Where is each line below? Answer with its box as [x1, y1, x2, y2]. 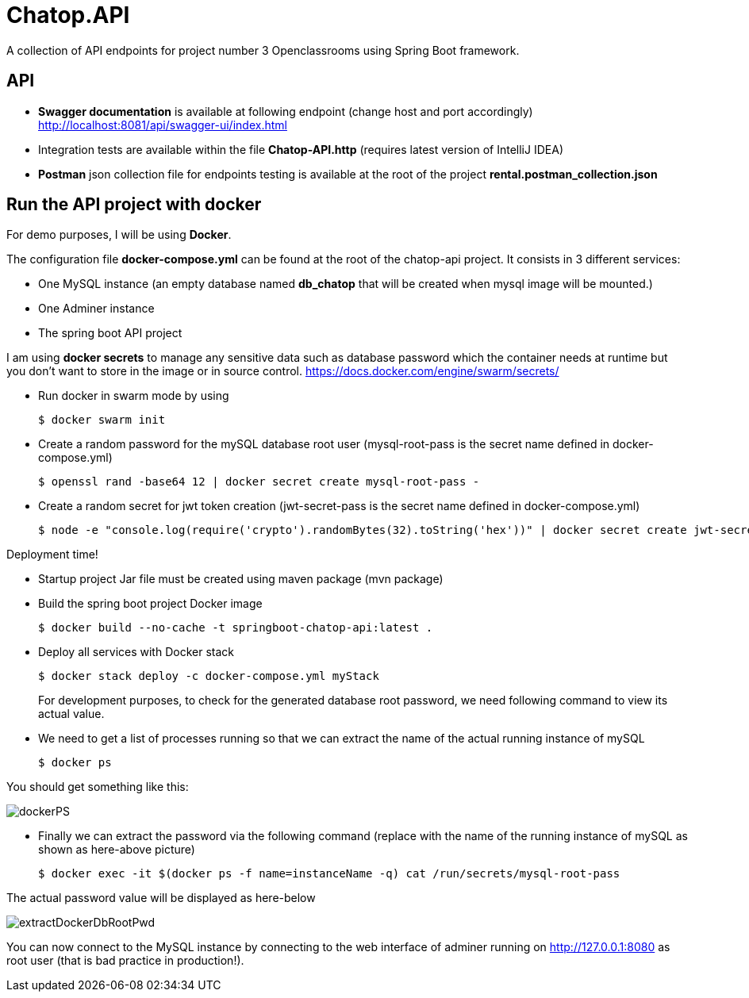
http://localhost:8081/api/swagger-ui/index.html [38, 117, 287, 132]
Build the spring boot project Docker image [38, 597, 263, 611]
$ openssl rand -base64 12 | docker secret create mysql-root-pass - [38, 475, 480, 489]
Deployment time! [6, 547, 98, 562]
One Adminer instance [38, 301, 155, 316]
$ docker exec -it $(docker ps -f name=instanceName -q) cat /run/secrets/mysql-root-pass [38, 867, 620, 881]
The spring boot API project [38, 326, 182, 340]
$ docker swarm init [38, 413, 166, 427]
